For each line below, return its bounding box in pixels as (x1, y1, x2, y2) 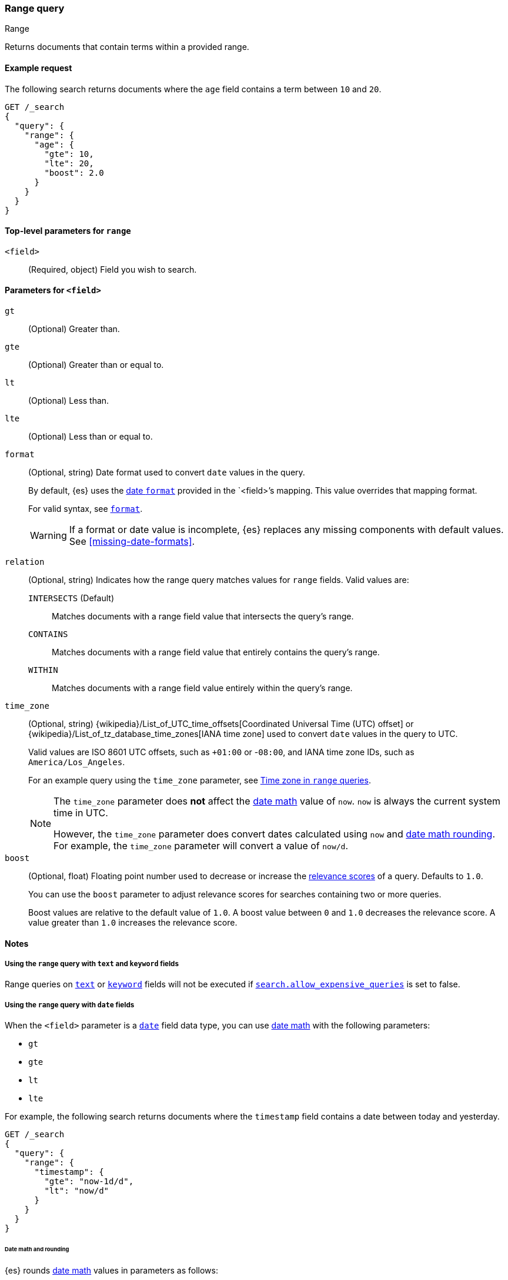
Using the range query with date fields (5, 1000, 135, 1009)
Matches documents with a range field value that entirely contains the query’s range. (52, 647, 380, 658)
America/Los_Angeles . (28, 757, 125, 768)
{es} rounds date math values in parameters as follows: (5, 1265, 218, 1275)
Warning (30, 530, 67, 542)
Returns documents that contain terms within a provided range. (5, 42, 249, 52)
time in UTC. (54, 807, 108, 819)
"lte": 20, (44, 158, 94, 168)
